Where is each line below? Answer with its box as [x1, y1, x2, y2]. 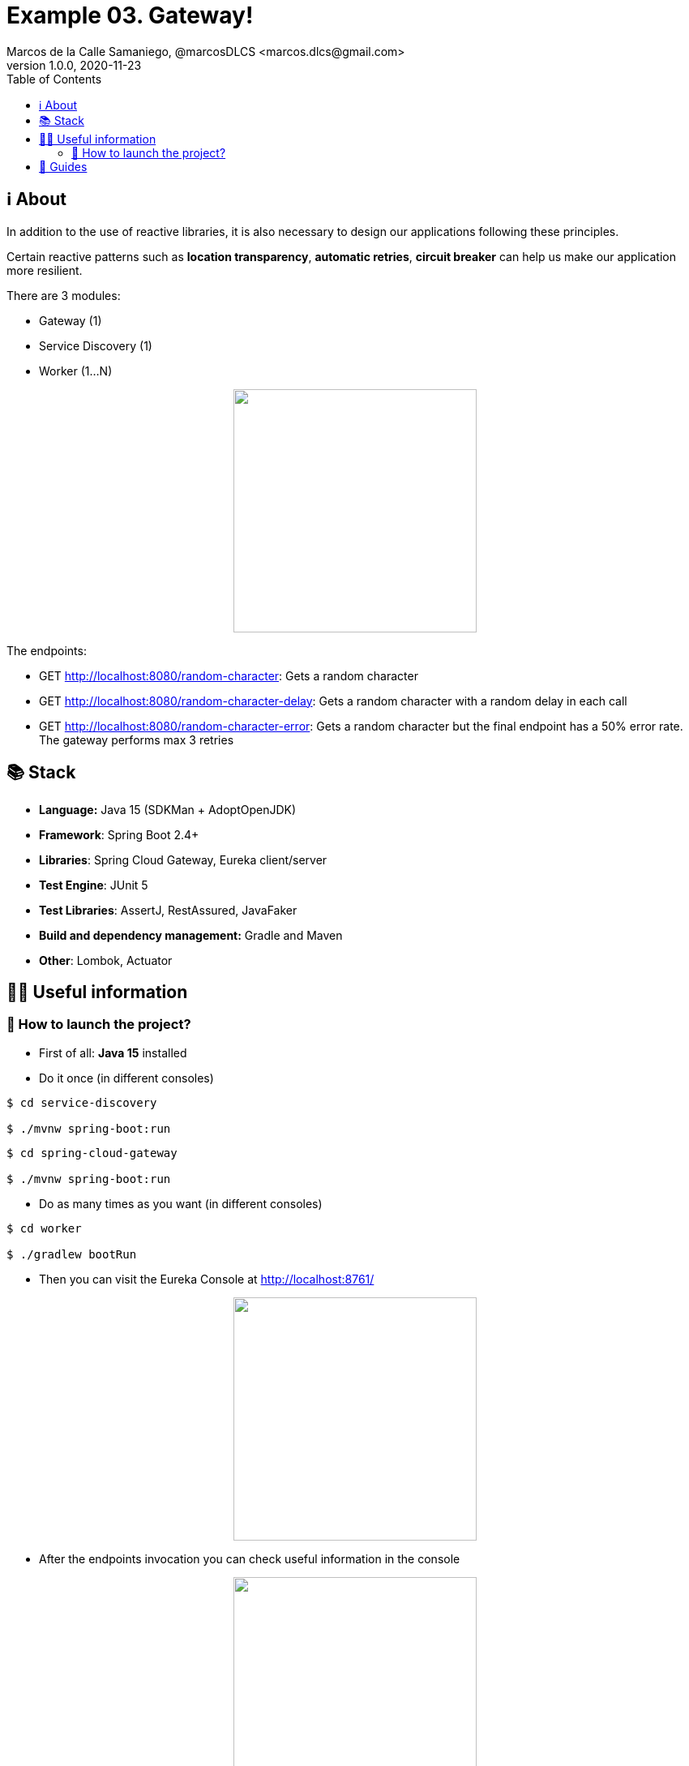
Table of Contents [6, 71, 102, 86]
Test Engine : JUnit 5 [39, 878, 148, 893]
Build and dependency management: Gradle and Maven [39, 928, 343, 943]
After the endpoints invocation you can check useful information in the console [39, 1551, 460, 1566]
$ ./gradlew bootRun [6, 1247, 137, 1261]
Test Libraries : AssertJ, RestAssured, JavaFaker [39, 903, 297, 918]
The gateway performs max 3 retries [39, 732, 234, 747]
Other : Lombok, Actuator [39, 954, 173, 968]
